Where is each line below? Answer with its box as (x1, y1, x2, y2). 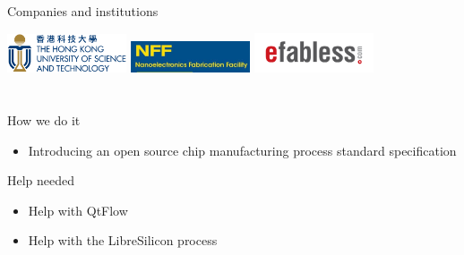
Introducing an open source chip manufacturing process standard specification (28, 140, 457, 159)
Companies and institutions (7, 2, 159, 20)
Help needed (7, 171, 75, 190)
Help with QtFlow (28, 200, 128, 219)
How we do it (7, 110, 81, 129)
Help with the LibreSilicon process (28, 231, 218, 250)
